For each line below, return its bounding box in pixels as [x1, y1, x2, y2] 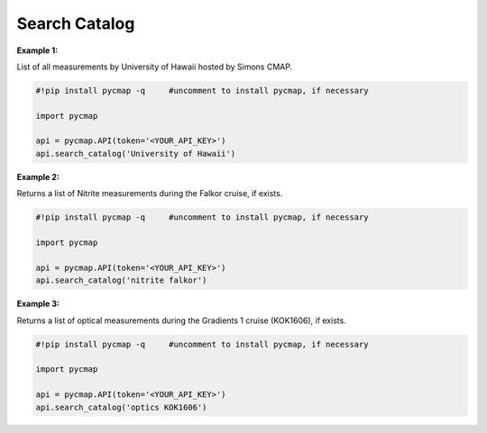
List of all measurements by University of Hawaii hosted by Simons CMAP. [16, 61, 293, 72]
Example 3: [16, 298, 60, 310]
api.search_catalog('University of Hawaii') [35, 149, 236, 158]
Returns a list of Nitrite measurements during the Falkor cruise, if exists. [16, 188, 283, 199]
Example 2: [16, 171, 60, 182]
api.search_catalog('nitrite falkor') [35, 275, 207, 285]
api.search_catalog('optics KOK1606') [35, 401, 207, 412]
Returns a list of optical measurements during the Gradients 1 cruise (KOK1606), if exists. [16, 315, 346, 326]
